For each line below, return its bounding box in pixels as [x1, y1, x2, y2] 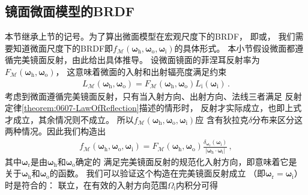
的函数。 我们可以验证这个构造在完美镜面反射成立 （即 [49, 167, 266, 179]
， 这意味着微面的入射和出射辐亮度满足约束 [55, 65, 227, 77]
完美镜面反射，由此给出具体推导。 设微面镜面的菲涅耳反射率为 [13, 53, 260, 66]
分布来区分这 [252, 113, 303, 125]
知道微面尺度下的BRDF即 [13, 41, 113, 54]
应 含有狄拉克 [195, 113, 249, 125]
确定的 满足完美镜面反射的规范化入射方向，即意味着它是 [75, 155, 297, 167]
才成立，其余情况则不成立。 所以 [5, 113, 134, 125]
